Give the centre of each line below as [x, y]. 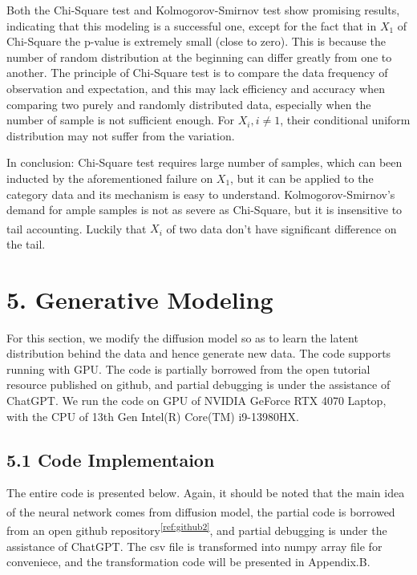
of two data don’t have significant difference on [281, 228]
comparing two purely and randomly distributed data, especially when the [189, 104]
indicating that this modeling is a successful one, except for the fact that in [192, 25]
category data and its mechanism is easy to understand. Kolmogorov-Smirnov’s [201, 194]
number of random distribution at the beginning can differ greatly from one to [199, 57]
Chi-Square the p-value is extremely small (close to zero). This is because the [196, 41]
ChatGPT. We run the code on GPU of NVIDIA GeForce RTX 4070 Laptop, [196, 401]
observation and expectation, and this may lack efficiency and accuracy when [196, 88]
